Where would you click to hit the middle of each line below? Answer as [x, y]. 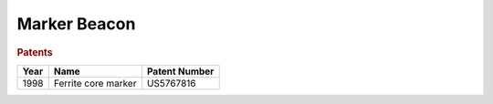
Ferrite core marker [95, 83]
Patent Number [180, 71]
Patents [35, 52]
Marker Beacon [76, 24]
